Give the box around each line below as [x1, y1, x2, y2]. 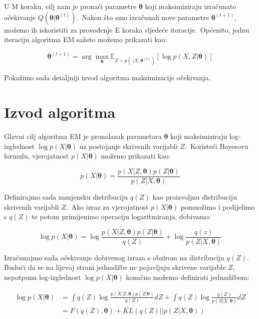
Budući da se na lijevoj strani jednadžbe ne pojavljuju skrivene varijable [4, 262, 226, 272]
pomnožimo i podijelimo [180, 201, 255, 212]
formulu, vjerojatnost [4, 150, 69, 161]
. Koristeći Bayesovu [184, 140, 248, 151]
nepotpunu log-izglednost [4, 272, 81, 282]
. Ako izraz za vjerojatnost [66, 201, 149, 212]
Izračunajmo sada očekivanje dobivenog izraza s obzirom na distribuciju [4, 252, 224, 262]
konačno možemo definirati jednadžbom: [126, 272, 249, 282]
